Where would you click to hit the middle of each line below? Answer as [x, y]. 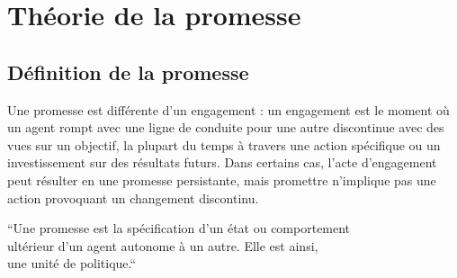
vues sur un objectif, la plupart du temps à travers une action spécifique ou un [224, 144]
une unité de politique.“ [72, 263]
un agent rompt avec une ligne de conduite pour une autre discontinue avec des [226, 127]
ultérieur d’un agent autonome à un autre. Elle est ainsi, [163, 245]
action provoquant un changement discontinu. [133, 197]
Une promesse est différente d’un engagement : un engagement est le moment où [228, 109]
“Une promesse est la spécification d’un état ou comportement [179, 228]
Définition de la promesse [128, 72]
